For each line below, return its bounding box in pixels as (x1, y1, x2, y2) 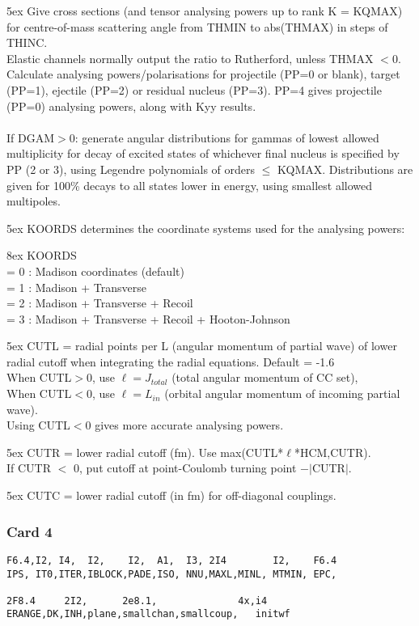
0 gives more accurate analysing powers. (85, 417, 284, 434)
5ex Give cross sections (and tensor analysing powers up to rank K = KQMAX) (6, 2, 403, 19)
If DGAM (6, 129, 55, 146)
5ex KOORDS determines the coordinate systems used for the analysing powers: (6, 219, 405, 236)
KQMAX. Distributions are (277, 160, 413, 177)
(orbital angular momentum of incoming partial (164, 385, 400, 402)
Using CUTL (6, 417, 70, 434)
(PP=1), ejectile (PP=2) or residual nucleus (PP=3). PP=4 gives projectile (6, 81, 382, 98)
